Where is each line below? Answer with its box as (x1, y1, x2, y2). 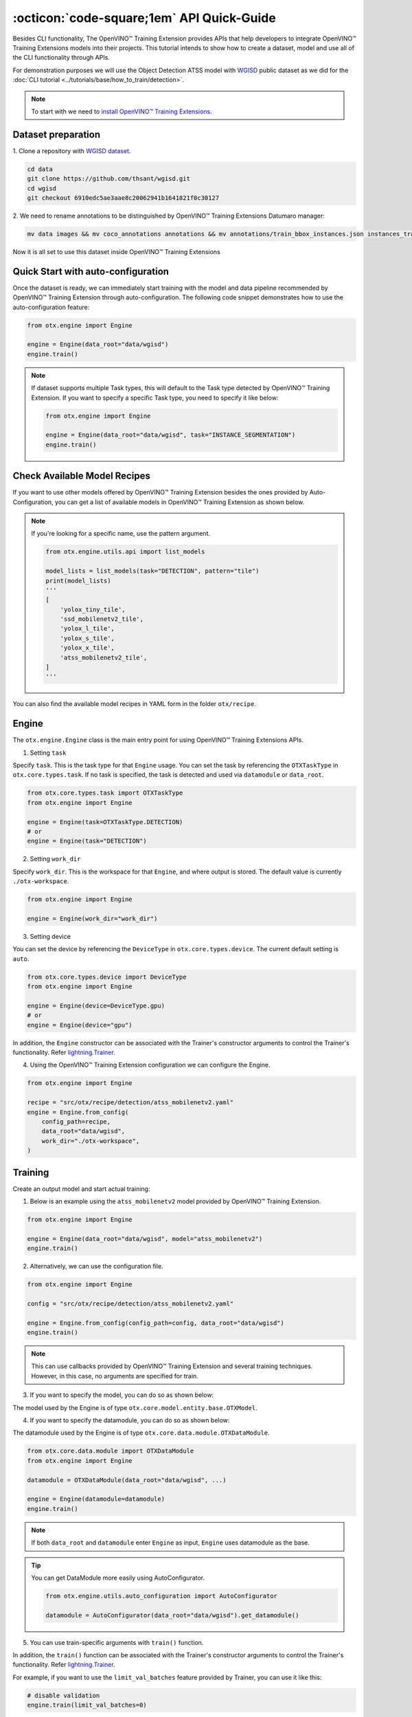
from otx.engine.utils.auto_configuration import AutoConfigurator (45, 1592, 278, 1600)
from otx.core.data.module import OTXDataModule (27, 1447, 194, 1455)
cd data (27, 165, 53, 173)
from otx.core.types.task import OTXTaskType (27, 789, 183, 797)
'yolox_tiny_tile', (60, 605, 126, 613)
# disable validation (27, 1692, 100, 1699)
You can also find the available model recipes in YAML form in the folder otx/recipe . (12, 700, 257, 708)
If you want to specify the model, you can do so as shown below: (30, 1391, 214, 1399)
